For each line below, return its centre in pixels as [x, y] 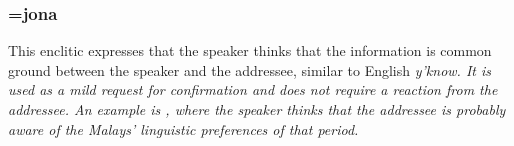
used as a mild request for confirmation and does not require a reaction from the [253, 89]
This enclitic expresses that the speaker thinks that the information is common [250, 50]
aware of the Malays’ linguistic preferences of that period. [183, 128]
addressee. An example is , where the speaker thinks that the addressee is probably [257, 109]
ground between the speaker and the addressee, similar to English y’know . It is [250, 69]
